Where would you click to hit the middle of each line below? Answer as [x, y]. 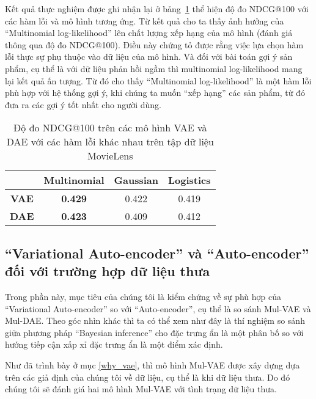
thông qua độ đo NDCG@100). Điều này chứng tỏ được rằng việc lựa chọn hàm [154, 44]
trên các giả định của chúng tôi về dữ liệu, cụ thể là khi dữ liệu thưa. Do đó [148, 377]
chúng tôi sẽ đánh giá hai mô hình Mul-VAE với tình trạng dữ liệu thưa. [141, 389]
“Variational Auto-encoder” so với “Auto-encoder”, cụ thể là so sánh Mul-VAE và [158, 308]
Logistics [189, 180]
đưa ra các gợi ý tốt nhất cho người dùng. [83, 104]
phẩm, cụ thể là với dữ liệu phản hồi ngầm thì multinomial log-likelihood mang [154, 68]
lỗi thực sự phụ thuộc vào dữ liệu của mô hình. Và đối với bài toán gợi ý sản [149, 57]
